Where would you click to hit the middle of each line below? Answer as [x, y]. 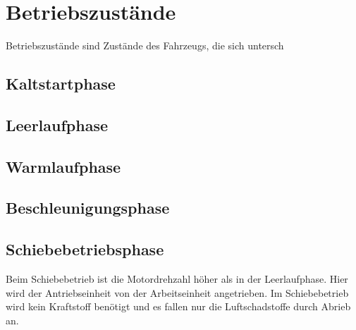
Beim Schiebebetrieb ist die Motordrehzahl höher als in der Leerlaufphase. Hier [177, 279]
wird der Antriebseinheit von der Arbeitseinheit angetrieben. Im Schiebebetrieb [177, 292]
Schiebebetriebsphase [85, 249]
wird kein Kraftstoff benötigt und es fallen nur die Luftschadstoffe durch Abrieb [178, 306]
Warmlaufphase [63, 166]
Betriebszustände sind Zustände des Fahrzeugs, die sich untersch [145, 45]
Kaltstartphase [61, 84]
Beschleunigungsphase [88, 208]
